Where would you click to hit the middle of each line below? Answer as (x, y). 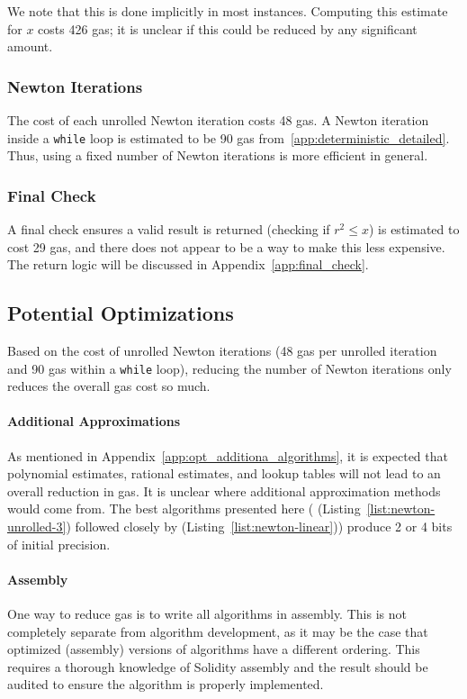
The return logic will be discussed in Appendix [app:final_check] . (188, 264)
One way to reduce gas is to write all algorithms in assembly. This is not (207, 614)
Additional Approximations (94, 421)
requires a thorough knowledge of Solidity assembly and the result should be (218, 666)
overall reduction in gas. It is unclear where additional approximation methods (224, 490)
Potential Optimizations (121, 313)
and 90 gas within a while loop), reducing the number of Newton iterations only (229, 368)
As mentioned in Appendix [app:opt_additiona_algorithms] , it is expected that (228, 455)
